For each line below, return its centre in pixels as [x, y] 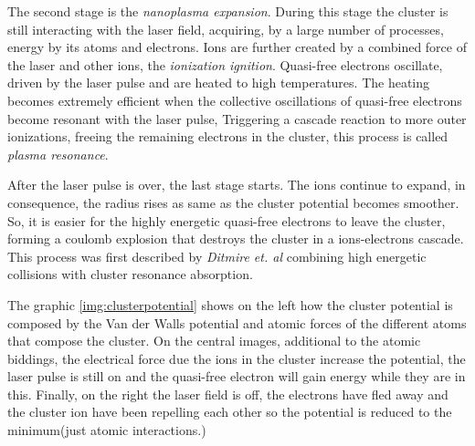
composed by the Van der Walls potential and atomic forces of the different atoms [237, 322]
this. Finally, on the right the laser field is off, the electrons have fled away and [228, 394]
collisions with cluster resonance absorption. [130, 274]
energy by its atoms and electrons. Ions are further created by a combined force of [237, 47]
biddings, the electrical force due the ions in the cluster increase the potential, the [237, 358]
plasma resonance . [58, 154]
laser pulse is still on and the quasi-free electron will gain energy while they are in [237, 376]
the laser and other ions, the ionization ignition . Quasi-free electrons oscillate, [225, 64]
